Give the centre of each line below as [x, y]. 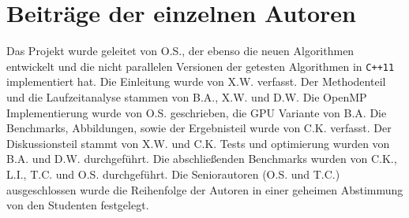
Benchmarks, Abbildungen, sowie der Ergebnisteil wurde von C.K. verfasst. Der [199, 128]
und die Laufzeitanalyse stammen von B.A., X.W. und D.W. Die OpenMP [187, 96]
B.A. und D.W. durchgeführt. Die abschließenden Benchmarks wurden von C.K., [202, 159]
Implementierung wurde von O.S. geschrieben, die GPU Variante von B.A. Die [197, 112]
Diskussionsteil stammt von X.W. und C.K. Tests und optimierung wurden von [198, 143]
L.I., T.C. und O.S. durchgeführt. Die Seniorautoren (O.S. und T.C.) [173, 174]
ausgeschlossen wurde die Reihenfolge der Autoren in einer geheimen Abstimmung [205, 189]
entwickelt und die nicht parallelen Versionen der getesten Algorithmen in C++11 [201, 66]
